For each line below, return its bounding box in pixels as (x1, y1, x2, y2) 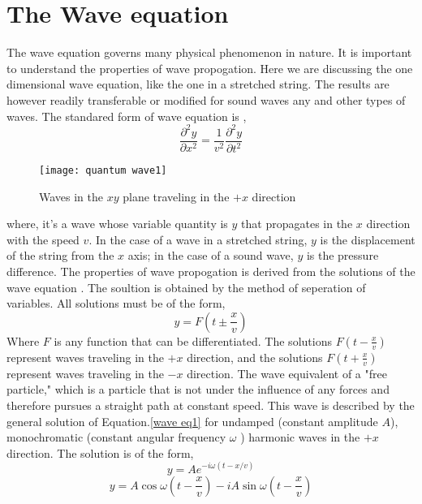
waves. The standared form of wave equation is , (6, 107, 247, 124)
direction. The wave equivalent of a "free (187, 364, 387, 381)
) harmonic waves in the (240, 429, 360, 446)
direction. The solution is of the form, (6, 444, 194, 461)
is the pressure (306, 247, 379, 264)
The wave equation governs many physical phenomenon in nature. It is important (6, 44, 412, 61)
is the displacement (320, 230, 416, 248)
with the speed (6, 230, 80, 248)
